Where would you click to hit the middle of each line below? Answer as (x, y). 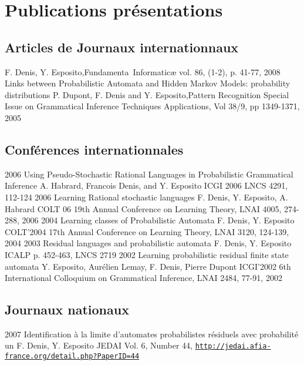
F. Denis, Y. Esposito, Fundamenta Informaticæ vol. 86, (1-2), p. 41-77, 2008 (143, 71)
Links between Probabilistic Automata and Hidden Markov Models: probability (148, 83)
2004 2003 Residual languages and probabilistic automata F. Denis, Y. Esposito (148, 243)
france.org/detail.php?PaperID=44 (72, 356)
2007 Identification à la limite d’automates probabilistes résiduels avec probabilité (152, 334)
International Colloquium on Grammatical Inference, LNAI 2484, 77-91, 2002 (143, 278)
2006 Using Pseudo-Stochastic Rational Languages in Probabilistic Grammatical (149, 174)
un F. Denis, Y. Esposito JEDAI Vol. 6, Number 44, (99, 345)
